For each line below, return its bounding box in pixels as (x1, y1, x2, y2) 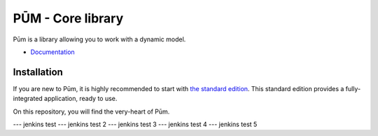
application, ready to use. (44, 95, 118, 103)
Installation (13, 66, 63, 78)
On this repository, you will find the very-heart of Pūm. (13, 107, 170, 116)
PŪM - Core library (13, 11, 124, 26)
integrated (13, 95, 43, 103)
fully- (345, 84, 361, 93)
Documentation (30, 48, 75, 56)
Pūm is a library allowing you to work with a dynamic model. (13, 35, 186, 43)
